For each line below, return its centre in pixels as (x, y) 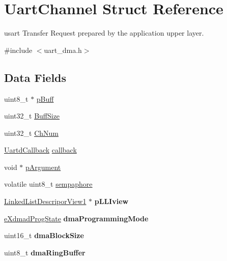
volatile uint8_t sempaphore (48, 184)
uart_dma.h (63, 50)
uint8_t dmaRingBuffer (45, 252)
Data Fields (35, 77)
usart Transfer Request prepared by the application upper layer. (104, 33)
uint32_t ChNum (31, 133)
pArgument (43, 167)
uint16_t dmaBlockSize (44, 235)
